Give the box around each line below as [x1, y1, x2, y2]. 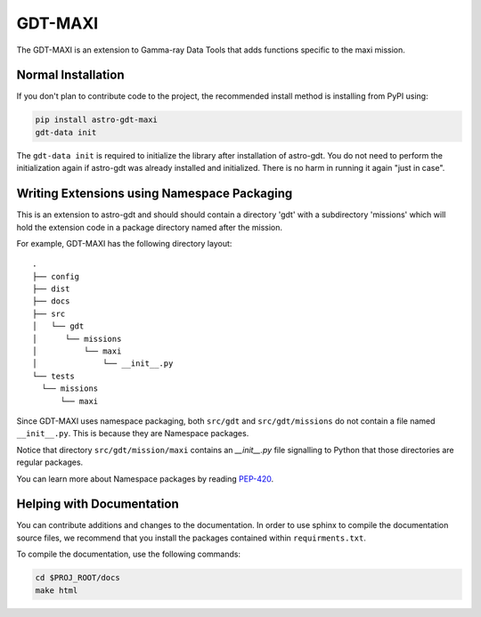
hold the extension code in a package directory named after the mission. [16, 222, 283, 232]
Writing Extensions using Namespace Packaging [16, 186, 293, 201]
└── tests [32, 370, 75, 381]
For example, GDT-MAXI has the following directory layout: [16, 238, 232, 248]
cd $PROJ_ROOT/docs [35, 572, 120, 583]
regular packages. [16, 457, 84, 467]
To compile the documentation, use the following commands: [16, 548, 240, 560]
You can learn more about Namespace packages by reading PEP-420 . [16, 473, 274, 484]
